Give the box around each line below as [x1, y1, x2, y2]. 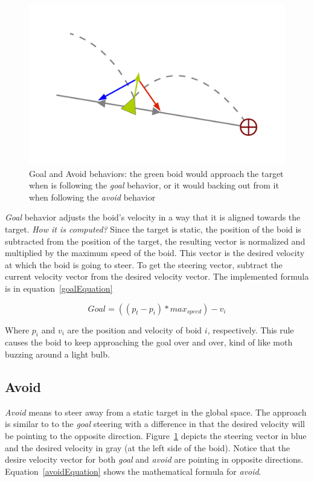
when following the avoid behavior [29, 190, 156, 203]
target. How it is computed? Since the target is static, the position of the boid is [5, 222, 301, 235]
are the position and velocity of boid [67, 323, 202, 336]
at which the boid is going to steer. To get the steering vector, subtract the [5, 258, 283, 271]
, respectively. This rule [207, 323, 294, 336]
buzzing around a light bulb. [5, 347, 110, 360]
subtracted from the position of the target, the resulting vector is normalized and [5, 234, 306, 247]
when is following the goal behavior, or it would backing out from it [29, 179, 279, 191]
